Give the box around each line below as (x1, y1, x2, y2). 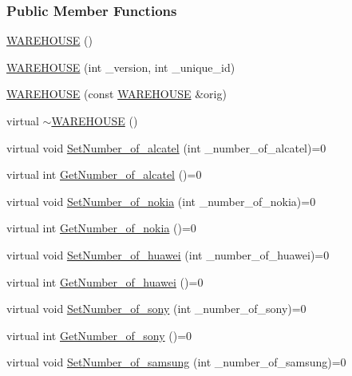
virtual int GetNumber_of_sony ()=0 (6, 327, 192, 343)
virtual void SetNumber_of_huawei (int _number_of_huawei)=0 (6, 246, 330, 263)
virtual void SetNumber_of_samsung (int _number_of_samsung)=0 (6, 354, 346, 370)
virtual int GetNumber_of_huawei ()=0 (6, 273, 204, 290)
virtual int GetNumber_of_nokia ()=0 (6, 220, 196, 236)
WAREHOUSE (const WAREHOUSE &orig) (6, 85, 227, 102)
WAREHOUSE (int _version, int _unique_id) (6, 58, 235, 75)
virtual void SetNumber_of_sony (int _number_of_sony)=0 (6, 300, 307, 317)
